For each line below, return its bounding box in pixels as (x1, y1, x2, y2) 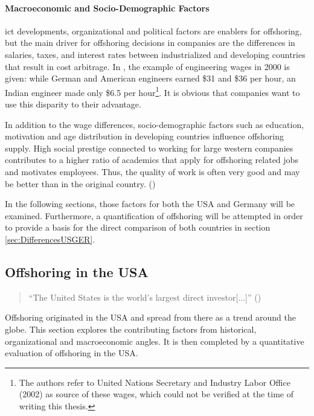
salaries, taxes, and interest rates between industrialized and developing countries (5, 48, 306, 60)
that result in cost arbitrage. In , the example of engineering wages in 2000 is (5, 60, 290, 72)
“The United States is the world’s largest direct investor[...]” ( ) (28, 290, 261, 303)
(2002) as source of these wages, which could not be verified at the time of (19, 388, 293, 400)
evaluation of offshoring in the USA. (5, 347, 138, 359)
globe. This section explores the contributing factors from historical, (5, 322, 257, 335)
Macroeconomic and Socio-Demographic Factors (5, 1, 210, 14)
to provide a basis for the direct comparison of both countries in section (5, 221, 271, 234)
